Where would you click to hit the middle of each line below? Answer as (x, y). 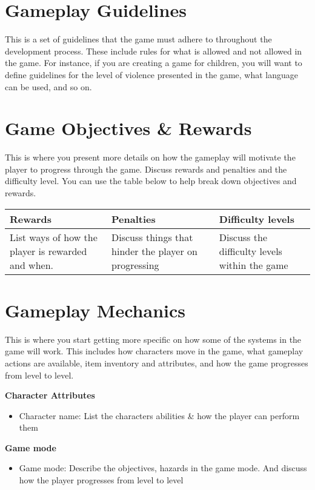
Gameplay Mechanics (95, 310)
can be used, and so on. (48, 86)
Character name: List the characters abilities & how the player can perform (159, 415)
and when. (32, 265)
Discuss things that (152, 237)
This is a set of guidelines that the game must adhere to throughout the (138, 39)
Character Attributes (50, 395)
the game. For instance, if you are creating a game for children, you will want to (154, 63)
